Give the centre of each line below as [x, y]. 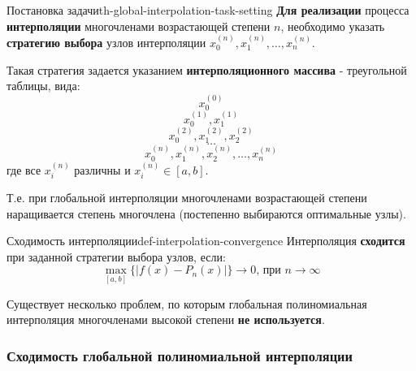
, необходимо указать [333, 26]
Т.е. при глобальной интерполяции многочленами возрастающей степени [187, 197]
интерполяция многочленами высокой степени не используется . [166, 319]
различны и [102, 169]
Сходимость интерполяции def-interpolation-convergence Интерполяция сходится [206, 241]
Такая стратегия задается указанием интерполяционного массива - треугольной [207, 69]
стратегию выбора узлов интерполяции [106, 42]
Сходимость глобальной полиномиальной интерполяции [180, 355]
